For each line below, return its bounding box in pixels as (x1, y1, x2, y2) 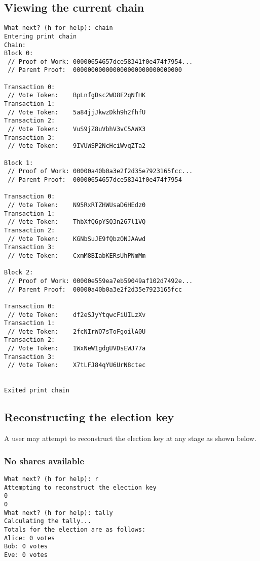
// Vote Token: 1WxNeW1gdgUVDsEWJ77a (8, 345, 146, 352)
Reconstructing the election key (4, 409, 174, 425)
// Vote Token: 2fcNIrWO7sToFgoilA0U (8, 328, 146, 335)
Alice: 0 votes (4, 534, 55, 542)
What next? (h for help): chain (4, 24, 113, 32)
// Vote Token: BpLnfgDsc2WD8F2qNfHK (8, 92, 146, 99)
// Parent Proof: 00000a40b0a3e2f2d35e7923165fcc (8, 286, 182, 293)
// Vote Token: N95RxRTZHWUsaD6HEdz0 (8, 201, 146, 209)
